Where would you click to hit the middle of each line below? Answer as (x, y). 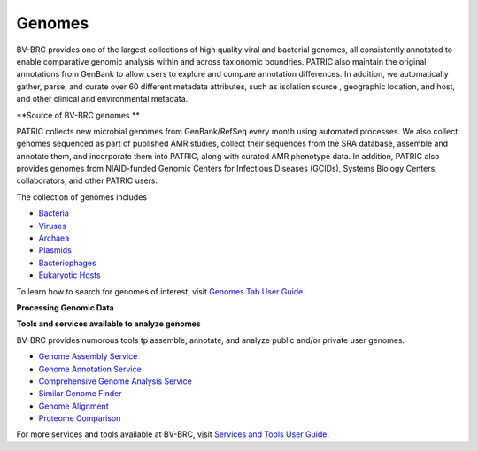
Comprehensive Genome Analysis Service (115, 381)
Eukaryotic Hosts (69, 275)
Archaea (54, 238)
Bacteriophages (67, 263)
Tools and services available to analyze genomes (108, 324)
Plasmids (55, 250)
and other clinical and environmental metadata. (102, 99)
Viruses (52, 225)
